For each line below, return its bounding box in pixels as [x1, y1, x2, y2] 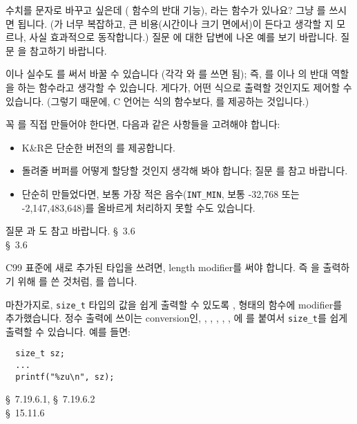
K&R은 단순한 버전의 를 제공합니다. [21, 140, 175, 154]
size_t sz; [15, 349, 65, 359]
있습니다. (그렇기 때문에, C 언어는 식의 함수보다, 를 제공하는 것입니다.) [6, 93, 309, 108]
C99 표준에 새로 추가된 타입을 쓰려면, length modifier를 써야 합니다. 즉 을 [6, 260, 320, 275]
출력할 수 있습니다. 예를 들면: [6, 324, 131, 338]
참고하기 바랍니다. [30, 43, 107, 57]
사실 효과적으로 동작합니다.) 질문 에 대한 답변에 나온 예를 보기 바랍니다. [29, 30, 338, 44]
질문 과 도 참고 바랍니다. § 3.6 [6, 223, 135, 238]
